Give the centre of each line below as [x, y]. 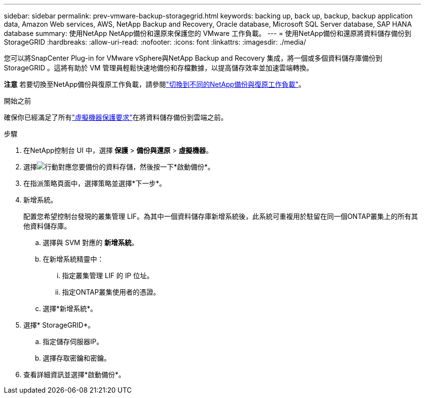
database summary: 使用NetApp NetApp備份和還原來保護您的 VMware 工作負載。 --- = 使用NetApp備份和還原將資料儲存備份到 [208, 33]
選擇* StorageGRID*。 [59, 325]
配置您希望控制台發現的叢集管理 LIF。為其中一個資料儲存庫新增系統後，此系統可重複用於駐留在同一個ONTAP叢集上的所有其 [221, 216]
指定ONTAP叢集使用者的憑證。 [111, 292]
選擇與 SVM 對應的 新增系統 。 [91, 242]
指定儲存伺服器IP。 [73, 341]
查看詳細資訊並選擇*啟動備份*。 [74, 374]
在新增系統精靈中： [73, 259]
